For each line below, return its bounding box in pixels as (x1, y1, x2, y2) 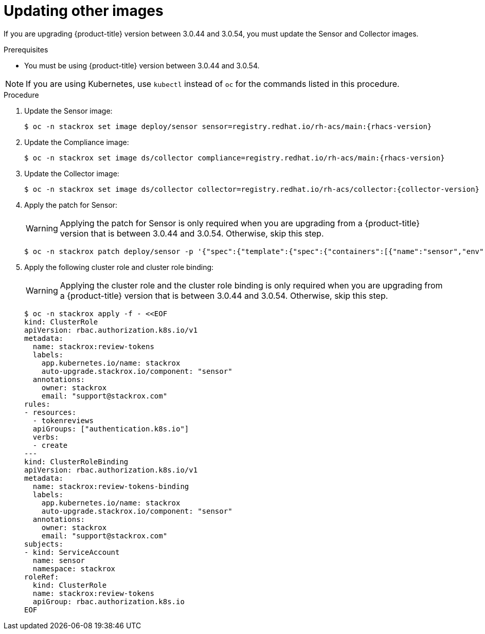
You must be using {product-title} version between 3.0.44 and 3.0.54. (24, 61, 260, 70)
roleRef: (24, 572, 59, 581)
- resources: (24, 408, 77, 416)
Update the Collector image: (24, 169, 119, 178)
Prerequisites (4, 45, 48, 54)
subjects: (24, 539, 63, 548)
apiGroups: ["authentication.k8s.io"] (32, 424, 189, 433)
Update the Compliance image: (24, 137, 129, 147)
